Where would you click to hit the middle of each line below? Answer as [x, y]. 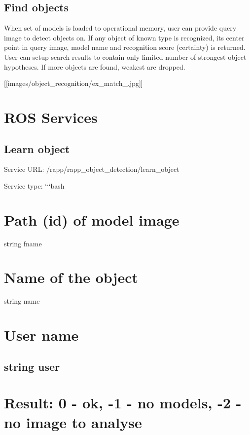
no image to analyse [73, 422]
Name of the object [71, 277]
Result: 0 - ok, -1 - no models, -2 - [123, 403]
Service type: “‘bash [34, 185]
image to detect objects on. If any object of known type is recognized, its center [124, 37]
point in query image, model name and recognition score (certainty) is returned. [125, 47]
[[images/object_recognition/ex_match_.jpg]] [73, 83]
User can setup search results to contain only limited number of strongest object [125, 57]
